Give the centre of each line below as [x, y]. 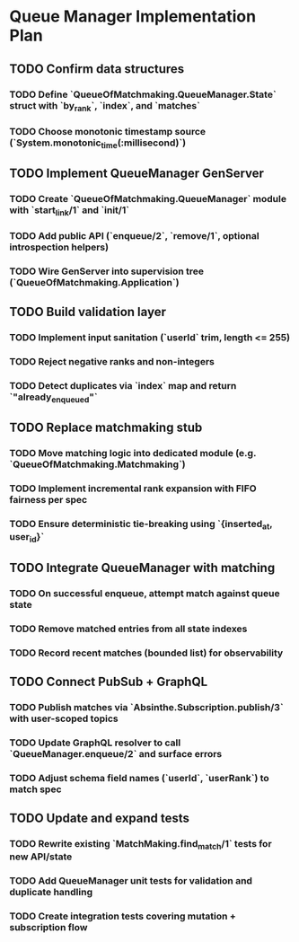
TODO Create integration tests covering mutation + [123, 916]
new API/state [41, 857]
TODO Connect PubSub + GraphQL [109, 682]
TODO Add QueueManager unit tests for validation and [131, 881]
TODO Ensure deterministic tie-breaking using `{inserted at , [141, 524]
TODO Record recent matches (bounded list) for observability [146, 653]
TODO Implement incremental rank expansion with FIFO [133, 489]
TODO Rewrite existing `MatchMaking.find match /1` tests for [141, 845]
